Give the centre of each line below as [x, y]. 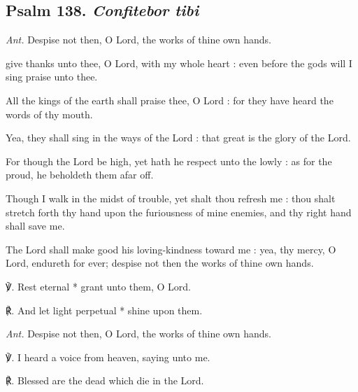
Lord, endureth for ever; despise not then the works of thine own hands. [160, 263]
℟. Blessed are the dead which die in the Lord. [105, 380]
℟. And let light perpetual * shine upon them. [104, 310]
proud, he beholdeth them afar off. [80, 175]
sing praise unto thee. [52, 77]
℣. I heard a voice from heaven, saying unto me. [108, 357]
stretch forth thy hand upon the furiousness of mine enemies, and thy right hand [179, 212]
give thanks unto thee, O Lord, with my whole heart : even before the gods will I [179, 63]
